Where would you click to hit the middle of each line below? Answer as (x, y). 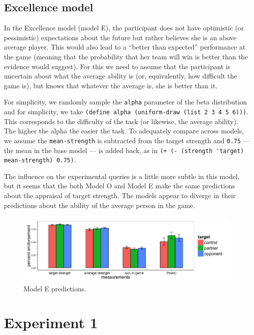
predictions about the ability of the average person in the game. (100, 205)
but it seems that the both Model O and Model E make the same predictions (120, 186)
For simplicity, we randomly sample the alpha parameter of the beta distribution (126, 102)
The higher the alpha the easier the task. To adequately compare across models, (124, 131)
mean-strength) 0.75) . (40, 160)
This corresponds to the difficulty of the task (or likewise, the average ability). (121, 121)
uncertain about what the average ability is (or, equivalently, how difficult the (121, 76)
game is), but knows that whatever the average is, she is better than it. (111, 85)
